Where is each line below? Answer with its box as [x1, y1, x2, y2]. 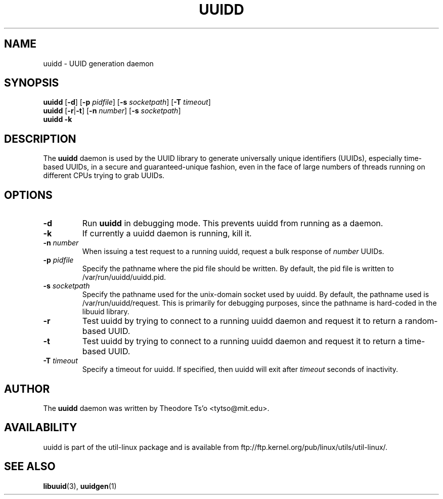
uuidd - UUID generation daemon [43, 59, 154, 68]
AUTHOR [4, 382, 50, 395]
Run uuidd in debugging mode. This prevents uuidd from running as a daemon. [82, 218, 383, 229]
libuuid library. [82, 307, 129, 316]
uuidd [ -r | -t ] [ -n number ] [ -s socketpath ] [43, 106, 181, 115]
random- [405, 316, 438, 326]
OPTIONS [4, 188, 53, 201]
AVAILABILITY [4, 421, 77, 434]
